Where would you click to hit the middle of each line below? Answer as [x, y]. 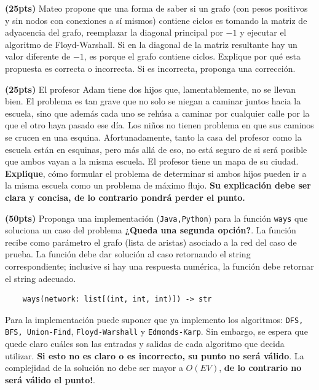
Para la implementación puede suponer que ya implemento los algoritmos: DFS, [154, 319]
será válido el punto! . [50, 379]
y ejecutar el [263, 32]
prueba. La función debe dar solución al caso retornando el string [128, 254]
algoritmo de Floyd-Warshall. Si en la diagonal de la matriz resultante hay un [151, 44]
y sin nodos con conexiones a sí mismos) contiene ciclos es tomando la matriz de [156, 20]
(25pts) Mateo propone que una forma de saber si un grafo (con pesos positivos [156, 8]
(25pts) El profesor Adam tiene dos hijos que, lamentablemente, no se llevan [151, 89]
